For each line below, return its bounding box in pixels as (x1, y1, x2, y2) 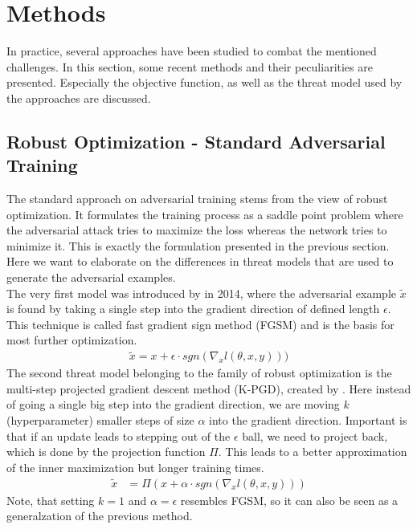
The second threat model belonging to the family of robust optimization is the (6, 364, 392, 381)
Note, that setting (6, 491, 95, 508)
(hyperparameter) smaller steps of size (6, 412, 194, 429)
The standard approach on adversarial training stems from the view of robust (6, 190, 388, 207)
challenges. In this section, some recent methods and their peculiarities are (6, 58, 373, 75)
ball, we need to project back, (242, 427, 388, 444)
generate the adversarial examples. (6, 269, 176, 286)
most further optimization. (6, 332, 137, 348)
